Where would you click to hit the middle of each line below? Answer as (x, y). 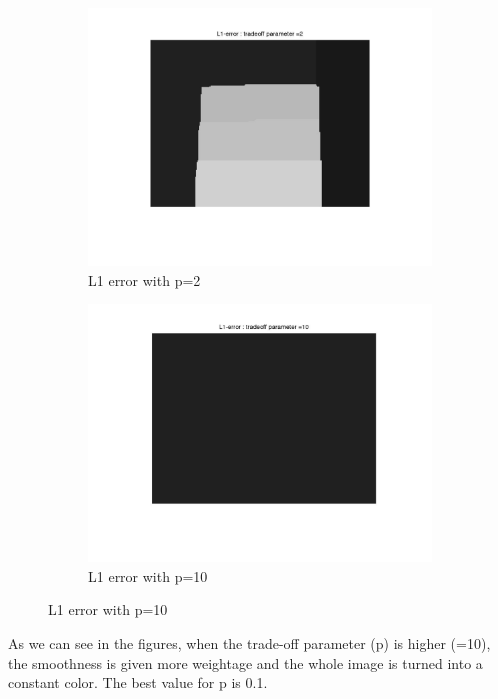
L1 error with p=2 (144, 279)
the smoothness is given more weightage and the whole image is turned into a (245, 662)
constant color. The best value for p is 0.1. (138, 682)
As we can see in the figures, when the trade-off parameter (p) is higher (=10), (249, 642)
